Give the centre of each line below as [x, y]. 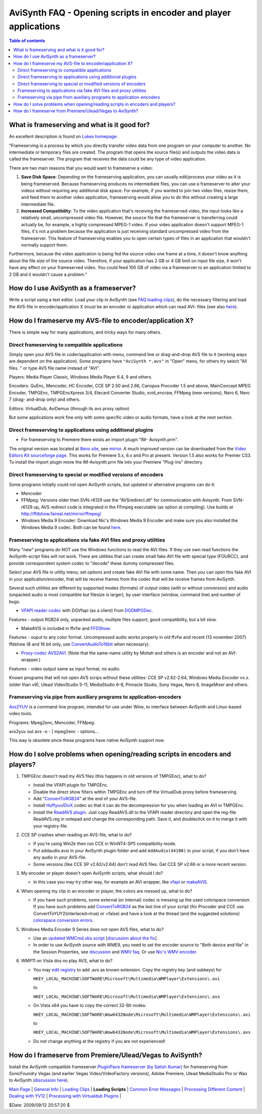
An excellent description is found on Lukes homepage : [64, 137]
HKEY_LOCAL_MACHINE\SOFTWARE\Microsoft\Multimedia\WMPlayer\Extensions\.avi [127, 979]
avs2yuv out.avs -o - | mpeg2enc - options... [54, 731]
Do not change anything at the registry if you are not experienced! [99, 1041]
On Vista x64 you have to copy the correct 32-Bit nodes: [90, 1006]
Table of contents [27, 41]
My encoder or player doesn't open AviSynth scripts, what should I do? [92, 873]
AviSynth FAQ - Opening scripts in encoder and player [120, 13]
